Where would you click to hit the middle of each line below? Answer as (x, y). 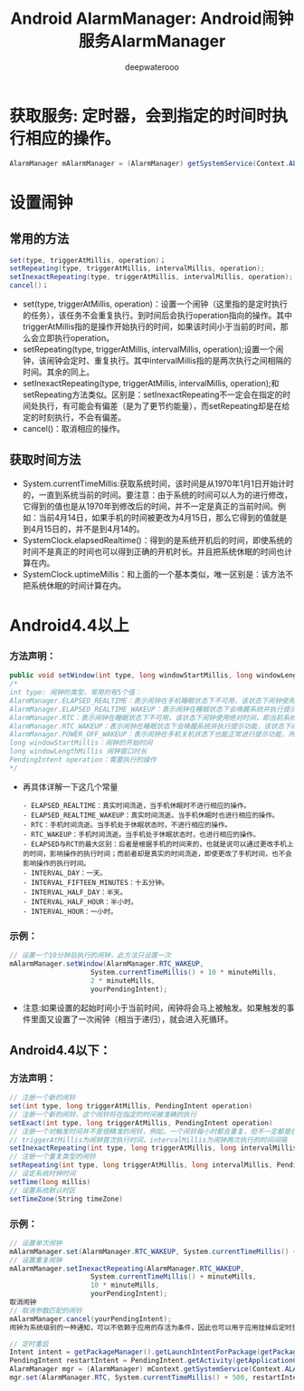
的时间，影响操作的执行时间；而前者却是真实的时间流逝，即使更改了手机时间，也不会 (157, 853)
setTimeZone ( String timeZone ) (66, 1199)
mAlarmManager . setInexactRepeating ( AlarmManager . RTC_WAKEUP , (127, 1269)
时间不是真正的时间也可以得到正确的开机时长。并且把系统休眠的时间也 (153, 551)
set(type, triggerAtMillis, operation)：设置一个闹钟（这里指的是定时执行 (155, 304)
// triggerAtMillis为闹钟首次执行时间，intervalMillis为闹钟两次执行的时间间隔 (148, 1140)
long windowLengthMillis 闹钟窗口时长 (78, 752)
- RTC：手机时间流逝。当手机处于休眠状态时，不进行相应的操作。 (127, 825)
